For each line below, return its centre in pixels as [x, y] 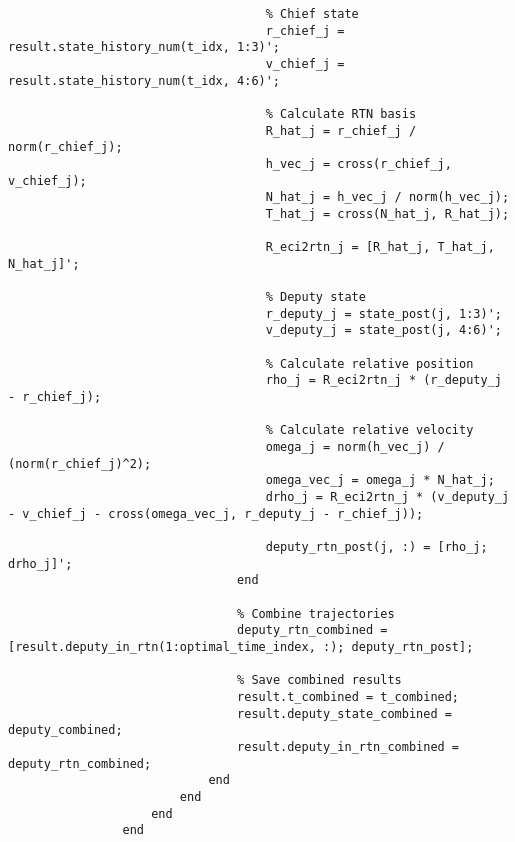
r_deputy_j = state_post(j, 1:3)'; [383, 313]
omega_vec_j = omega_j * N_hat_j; [380, 480]
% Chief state [312, 14]
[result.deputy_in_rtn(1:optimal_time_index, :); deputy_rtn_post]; [241, 646]
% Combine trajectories [316, 613]
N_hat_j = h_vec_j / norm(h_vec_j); [387, 197]
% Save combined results [319, 680]
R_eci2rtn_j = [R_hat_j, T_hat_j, [380, 247]
